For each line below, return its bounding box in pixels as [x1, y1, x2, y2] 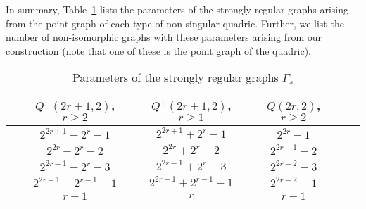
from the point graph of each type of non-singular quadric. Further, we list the [6, 15, 344, 30]
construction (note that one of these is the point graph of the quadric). [6, 43, 311, 58]
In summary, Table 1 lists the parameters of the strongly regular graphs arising [6, 2, 348, 16]
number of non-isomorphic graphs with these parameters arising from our [6, 30, 322, 44]
